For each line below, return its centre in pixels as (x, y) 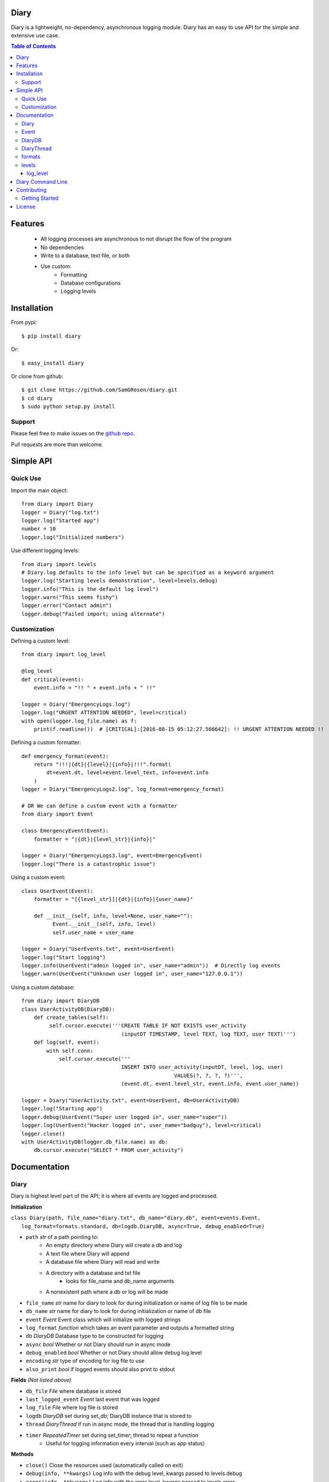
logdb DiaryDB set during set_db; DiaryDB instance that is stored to (109, 1416)
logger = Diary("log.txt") (61, 512)
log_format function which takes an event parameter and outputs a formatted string (130, 1327)
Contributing (31, 190)
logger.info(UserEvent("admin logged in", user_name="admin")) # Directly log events (151, 966)
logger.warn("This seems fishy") (70, 598)
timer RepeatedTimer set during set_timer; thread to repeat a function (112, 1435)
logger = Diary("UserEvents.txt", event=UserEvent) (98, 949)
